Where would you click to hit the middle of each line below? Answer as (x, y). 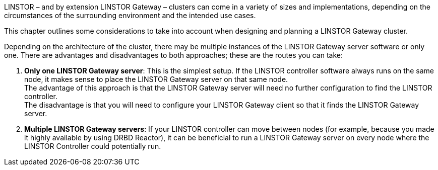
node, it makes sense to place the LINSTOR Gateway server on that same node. (156, 79)
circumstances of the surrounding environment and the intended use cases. (130, 15)
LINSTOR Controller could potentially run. (93, 146)
